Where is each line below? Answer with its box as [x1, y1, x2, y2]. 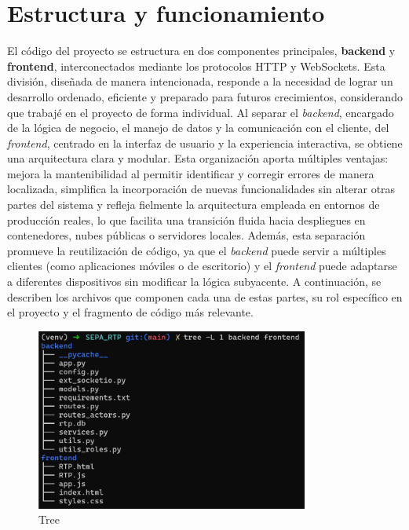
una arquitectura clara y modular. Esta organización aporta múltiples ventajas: [7, 150, 389, 166]
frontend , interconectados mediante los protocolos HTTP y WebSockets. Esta [7, 57, 385, 74]
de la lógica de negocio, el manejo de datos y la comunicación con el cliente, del [7, 119, 389, 136]
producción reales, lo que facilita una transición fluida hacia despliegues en [7, 211, 366, 228]
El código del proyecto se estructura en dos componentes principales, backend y [7, 42, 396, 59]
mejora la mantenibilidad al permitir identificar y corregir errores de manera [7, 165, 374, 181]
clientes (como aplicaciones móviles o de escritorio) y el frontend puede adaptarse [7, 258, 397, 274]
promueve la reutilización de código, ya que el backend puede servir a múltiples [7, 242, 386, 258]
